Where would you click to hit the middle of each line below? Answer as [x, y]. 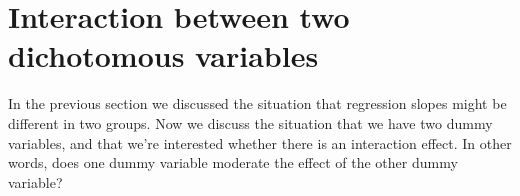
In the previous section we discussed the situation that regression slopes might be [257, 103]
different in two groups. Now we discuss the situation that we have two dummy [250, 122]
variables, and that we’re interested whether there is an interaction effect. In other [260, 142]
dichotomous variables [163, 55]
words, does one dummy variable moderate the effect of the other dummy [233, 162]
